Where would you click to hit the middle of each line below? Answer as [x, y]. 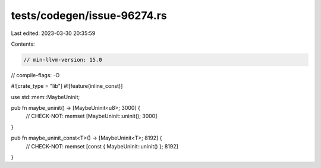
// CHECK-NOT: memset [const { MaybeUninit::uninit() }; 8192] [102, 146]
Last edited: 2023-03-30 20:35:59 [53, 33]
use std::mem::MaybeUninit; [45, 97]
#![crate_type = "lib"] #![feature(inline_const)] [67, 86]
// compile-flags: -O [35, 75]
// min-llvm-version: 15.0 [63, 60]
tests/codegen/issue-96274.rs [89, 15]
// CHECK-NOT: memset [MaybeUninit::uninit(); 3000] [92, 116]
